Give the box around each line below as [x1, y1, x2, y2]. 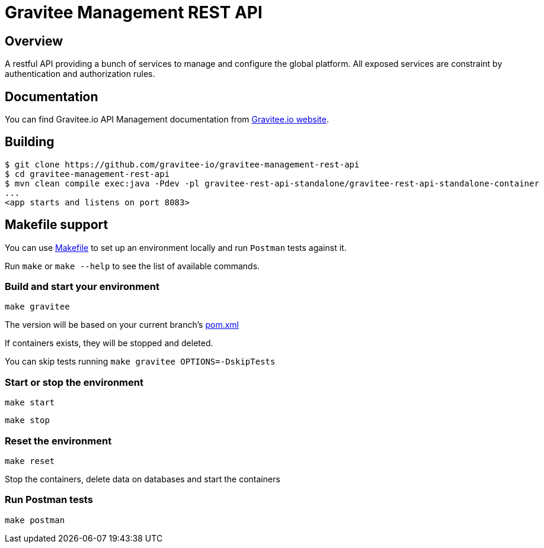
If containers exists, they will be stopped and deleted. [5, 338, 213, 349]
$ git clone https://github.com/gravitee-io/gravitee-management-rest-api [5, 159, 360, 169]
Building [5, 134, 55, 150]
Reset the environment [5, 434, 112, 447]
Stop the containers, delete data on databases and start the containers [5, 473, 280, 484]
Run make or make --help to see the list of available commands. [5, 260, 260, 271]
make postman [5, 515, 65, 525]
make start [5, 398, 55, 408]
